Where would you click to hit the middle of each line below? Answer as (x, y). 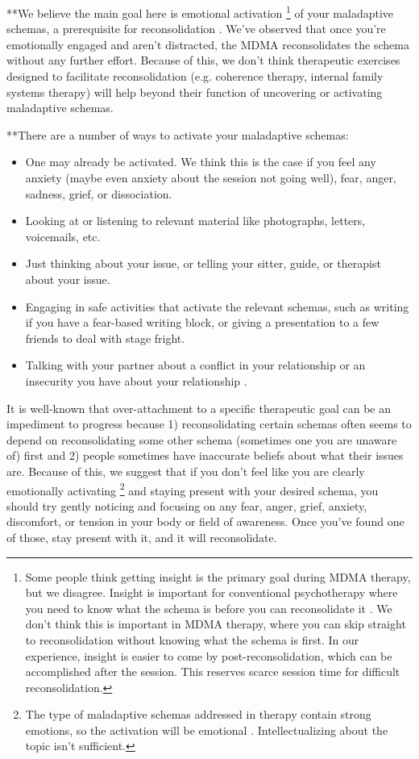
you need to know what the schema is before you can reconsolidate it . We (209, 608)
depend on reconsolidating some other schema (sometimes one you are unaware (202, 439)
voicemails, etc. (63, 236)
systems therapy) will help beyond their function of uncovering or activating (195, 92)
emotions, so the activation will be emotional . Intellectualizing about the (207, 730)
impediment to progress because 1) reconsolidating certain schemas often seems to (209, 424)
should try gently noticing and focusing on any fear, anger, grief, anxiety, (187, 505)
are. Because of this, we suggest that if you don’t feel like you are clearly (186, 471)
